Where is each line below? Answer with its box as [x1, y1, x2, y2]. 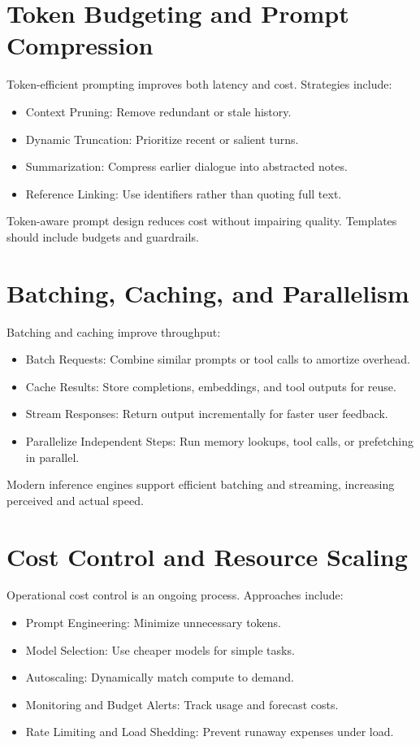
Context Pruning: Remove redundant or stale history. [25, 102, 292, 120]
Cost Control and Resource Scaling [6, 539, 408, 573]
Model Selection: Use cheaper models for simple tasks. [25, 641, 295, 658]
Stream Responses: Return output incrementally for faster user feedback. [25, 405, 388, 422]
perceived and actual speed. [6, 491, 144, 508]
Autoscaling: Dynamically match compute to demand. [25, 669, 294, 686]
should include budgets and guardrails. [6, 228, 199, 245]
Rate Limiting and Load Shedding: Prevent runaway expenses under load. [25, 723, 394, 740]
